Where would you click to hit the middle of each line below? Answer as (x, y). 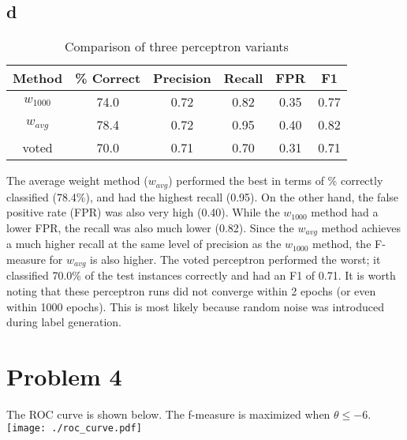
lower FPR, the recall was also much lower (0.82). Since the (150, 227)
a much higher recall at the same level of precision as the (144, 244)
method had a (345, 212)
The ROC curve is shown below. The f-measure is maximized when (168, 414)
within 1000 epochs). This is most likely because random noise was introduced (195, 306)
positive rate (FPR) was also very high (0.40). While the (143, 212)
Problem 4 (64, 376)
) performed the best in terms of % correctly (276, 181)
